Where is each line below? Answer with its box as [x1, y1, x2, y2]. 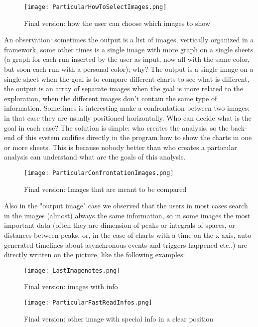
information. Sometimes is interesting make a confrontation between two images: [4, 103, 250, 113]
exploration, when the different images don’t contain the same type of [4, 93, 217, 103]
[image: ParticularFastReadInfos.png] [24, 299, 152, 307]
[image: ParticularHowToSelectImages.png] [24, 3, 167, 10]
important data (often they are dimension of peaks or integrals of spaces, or [4, 220, 235, 230]
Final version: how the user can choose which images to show [24, 17, 210, 28]
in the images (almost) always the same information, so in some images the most [4, 210, 251, 220]
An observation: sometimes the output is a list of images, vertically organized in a [4, 34, 254, 45]
